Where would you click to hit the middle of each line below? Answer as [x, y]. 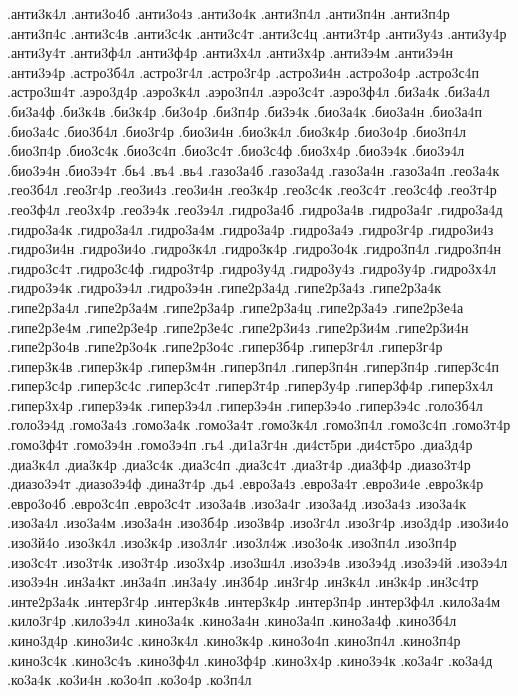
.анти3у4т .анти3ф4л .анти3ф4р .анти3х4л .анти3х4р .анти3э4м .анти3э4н [230, 52]
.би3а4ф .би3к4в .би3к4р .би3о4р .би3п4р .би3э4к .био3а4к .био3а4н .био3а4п [245, 110]
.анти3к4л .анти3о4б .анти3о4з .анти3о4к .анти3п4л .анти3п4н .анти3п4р [228, 13]
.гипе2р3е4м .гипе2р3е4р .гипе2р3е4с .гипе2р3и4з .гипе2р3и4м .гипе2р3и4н [238, 326]
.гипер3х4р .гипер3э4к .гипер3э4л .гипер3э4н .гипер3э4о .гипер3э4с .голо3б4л [245, 404]
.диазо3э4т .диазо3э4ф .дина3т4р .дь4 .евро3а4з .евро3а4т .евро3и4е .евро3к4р [245, 483]
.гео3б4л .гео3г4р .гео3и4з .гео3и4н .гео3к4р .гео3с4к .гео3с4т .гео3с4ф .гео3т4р [252, 189]
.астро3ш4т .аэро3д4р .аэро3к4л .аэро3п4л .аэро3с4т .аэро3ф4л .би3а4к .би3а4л [248, 91]
